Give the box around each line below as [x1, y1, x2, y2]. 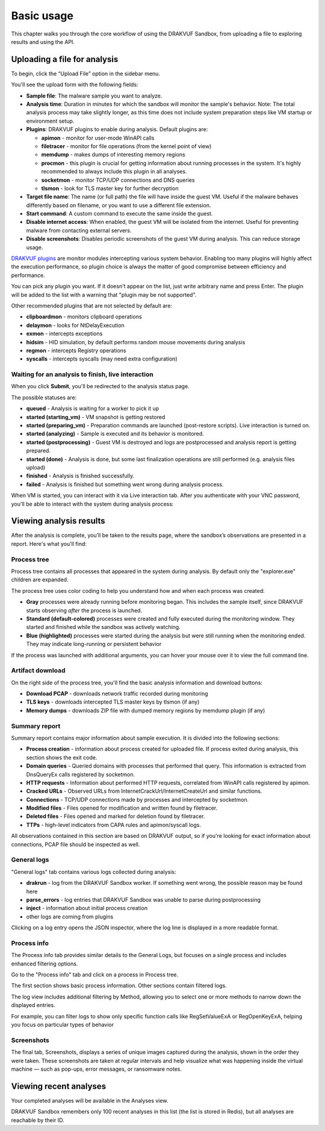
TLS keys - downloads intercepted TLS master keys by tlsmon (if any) [26, 698, 200, 705]
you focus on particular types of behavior [11, 1021, 114, 1029]
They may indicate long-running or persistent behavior [26, 640, 162, 648]
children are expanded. [11, 576, 69, 583]
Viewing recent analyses [11, 1081, 107, 1091]
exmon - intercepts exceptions [26, 330, 103, 337]
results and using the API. [11, 38, 75, 45]
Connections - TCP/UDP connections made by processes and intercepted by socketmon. [26, 796, 249, 803]
